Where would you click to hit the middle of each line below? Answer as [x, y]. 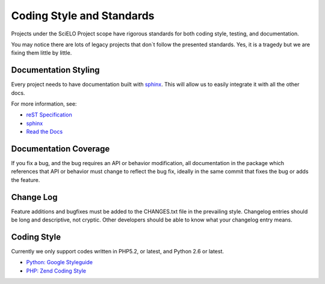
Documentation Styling [55, 70]
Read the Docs [45, 131]
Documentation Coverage [60, 149]
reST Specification [49, 115]
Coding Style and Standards [83, 16]
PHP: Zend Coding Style [56, 271]
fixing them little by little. [42, 53]
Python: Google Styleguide [60, 262]
